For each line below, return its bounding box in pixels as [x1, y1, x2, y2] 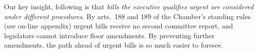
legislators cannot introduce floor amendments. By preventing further [4, 30, 215, 40]
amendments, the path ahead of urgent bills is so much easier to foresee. [4, 40, 223, 50]
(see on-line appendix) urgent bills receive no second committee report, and [4, 21, 233, 31]
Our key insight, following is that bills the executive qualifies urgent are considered [4, 1, 254, 11]
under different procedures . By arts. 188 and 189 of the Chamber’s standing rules [4, 11, 251, 21]
